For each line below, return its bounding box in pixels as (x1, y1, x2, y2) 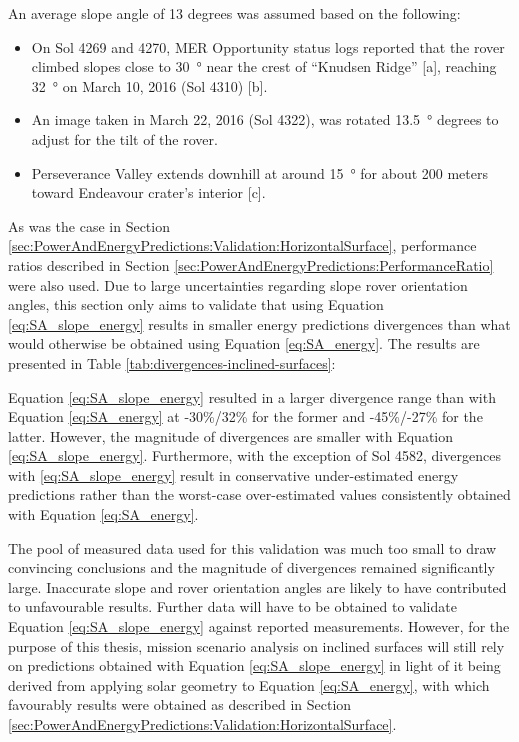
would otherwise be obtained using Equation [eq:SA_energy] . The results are (8, 333, 480, 354)
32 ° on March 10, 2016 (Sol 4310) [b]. (31, 75, 268, 96)
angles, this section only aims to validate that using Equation (8, 294, 384, 315)
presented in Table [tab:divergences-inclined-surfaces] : (8, 352, 336, 373)
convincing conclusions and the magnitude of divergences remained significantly (8, 557, 495, 578)
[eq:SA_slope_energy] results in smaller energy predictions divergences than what (8, 313, 511, 334)
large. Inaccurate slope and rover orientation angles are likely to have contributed (8, 576, 507, 597)
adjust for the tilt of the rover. (31, 128, 218, 149)
